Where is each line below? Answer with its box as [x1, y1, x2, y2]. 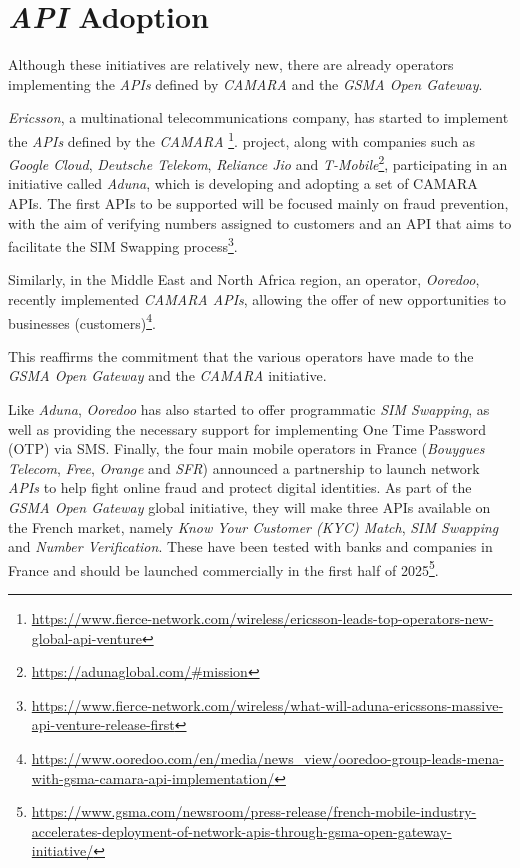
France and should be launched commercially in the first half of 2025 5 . [8, 556, 439, 580]
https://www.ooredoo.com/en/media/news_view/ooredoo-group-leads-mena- [31, 748, 504, 769]
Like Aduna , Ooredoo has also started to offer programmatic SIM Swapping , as [8, 399, 490, 420]
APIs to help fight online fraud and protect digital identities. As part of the [8, 477, 472, 498]
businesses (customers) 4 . [8, 309, 156, 333]
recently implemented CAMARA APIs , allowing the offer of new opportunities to [8, 289, 507, 310]
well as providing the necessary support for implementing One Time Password [8, 418, 487, 439]
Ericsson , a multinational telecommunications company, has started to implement [8, 107, 509, 128]
